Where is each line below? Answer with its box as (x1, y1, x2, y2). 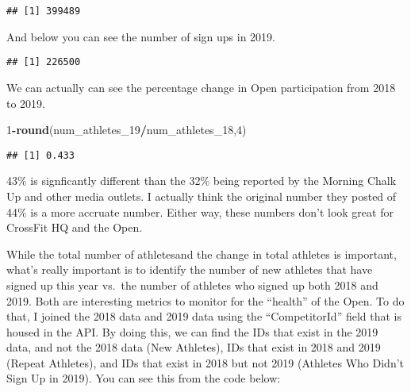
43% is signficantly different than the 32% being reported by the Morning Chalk (6, 172, 397, 189)
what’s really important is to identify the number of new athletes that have (6, 261, 373, 278)
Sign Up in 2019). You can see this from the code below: (6, 370, 281, 386)
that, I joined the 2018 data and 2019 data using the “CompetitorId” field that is (6, 308, 401, 325)
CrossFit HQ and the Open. (6, 219, 143, 236)
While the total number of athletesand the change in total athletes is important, (6, 245, 397, 262)
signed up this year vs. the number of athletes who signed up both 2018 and (6, 276, 378, 293)
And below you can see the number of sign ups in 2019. (6, 28, 275, 44)
